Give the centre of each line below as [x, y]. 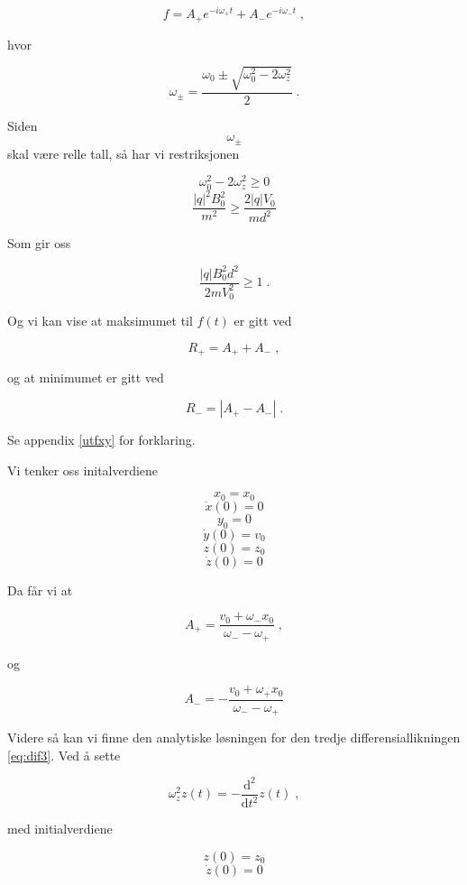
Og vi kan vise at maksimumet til [100, 321]
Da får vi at [40, 590]
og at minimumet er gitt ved [86, 378]
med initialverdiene [60, 829]
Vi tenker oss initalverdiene [83, 470]
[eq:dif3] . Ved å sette [64, 755]
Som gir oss [39, 243]
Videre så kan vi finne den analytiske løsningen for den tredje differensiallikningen [234, 737]
